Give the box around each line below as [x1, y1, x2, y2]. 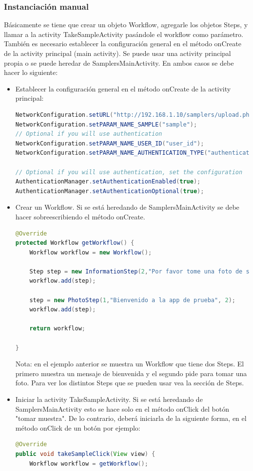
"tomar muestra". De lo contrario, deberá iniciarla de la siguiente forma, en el [15, 413, 247, 423]
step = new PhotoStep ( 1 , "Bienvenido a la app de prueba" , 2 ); [29, 296, 235, 304]
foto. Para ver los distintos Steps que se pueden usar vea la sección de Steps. [15, 378, 244, 388]
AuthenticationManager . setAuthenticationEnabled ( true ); [15, 178, 201, 185]
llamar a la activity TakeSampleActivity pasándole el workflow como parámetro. [4, 29, 243, 39]
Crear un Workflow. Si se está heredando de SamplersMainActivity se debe [15, 202, 239, 212]
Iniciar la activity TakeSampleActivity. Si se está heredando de [15, 394, 203, 404]
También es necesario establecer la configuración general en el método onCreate [4, 38, 241, 49]
